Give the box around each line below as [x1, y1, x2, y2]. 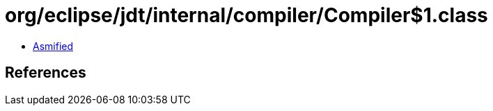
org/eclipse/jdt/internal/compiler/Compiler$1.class [5, 3, 488, 27]
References [5, 64, 86, 82]
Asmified [33, 40, 74, 52]
